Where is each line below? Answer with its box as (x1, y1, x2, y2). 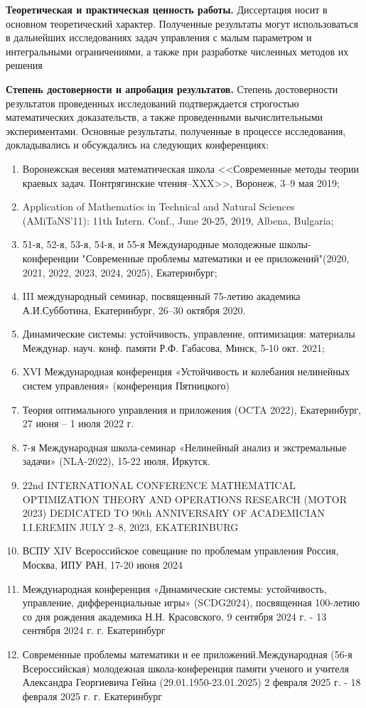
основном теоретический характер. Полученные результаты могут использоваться (6, 16, 358, 31)
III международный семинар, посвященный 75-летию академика (22, 289, 301, 304)
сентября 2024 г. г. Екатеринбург (22, 623, 166, 638)
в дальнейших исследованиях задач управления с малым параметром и (6, 30, 312, 45)
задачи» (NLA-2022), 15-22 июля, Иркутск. (22, 454, 210, 468)
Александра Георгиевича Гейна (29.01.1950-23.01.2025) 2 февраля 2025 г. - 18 (22, 675, 361, 690)
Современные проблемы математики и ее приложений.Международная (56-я (22, 646, 352, 661)
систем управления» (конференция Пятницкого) (22, 378, 230, 393)
